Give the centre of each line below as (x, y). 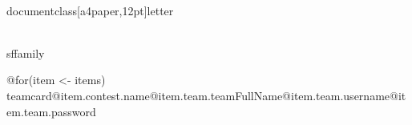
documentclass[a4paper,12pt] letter (90, 10)
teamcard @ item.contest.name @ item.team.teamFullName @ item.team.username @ (202, 95)
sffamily (26, 52)
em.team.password (51, 111)
